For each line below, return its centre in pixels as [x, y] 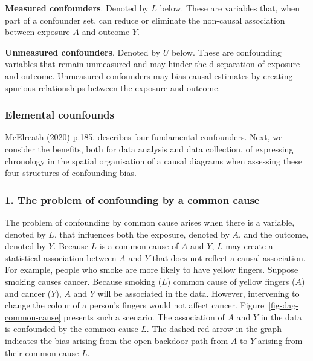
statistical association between [61, 257]
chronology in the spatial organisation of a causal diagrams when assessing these [153, 161]
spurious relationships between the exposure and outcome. [113, 87]
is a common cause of [139, 246]
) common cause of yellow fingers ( [231, 281]
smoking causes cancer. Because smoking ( [83, 281]
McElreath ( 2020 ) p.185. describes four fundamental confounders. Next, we [144, 137]
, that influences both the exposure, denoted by [142, 234]
